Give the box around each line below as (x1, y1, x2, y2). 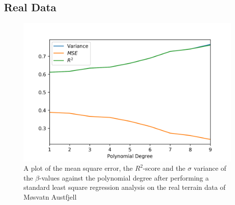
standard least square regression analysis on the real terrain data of (23, 182, 226, 192)
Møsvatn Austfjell (23, 191, 77, 202)
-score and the (143, 163, 186, 173)
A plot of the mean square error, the (23, 163, 133, 173)
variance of (193, 163, 226, 173)
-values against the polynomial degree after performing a (39, 172, 209, 182)
